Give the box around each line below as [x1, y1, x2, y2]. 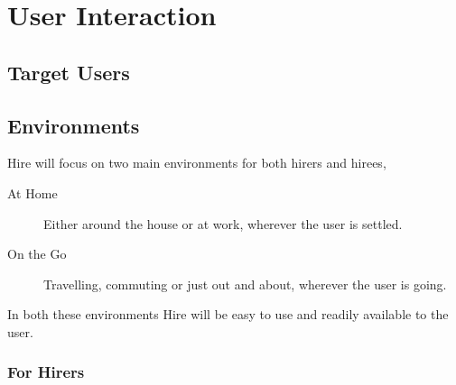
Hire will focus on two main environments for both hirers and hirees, [7, 153, 386, 172]
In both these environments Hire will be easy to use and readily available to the [7, 305, 449, 324]
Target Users [7, 58, 130, 86]
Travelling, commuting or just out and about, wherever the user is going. [43, 274, 447, 293]
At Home [7, 183, 58, 202]
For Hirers [7, 361, 85, 383]
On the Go [7, 244, 67, 263]
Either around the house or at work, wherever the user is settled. [43, 214, 403, 233]
